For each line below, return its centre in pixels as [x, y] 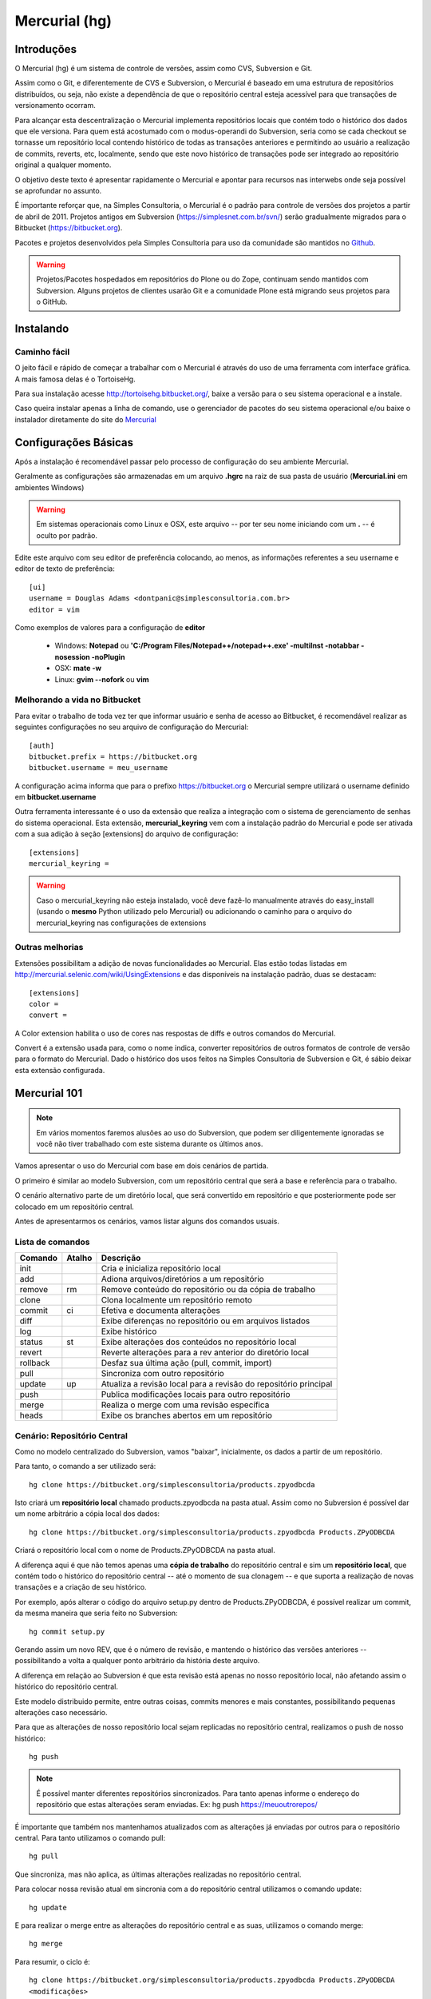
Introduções [46, 49]
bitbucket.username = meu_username [99, 768]
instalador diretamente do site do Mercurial [86, 419]
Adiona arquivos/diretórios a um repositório [183, 1279]
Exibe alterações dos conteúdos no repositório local [199, 1342]
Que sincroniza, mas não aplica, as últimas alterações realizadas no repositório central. [158, 1874]
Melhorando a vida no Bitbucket [78, 700]
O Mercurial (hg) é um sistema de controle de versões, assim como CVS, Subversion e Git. [164, 69]
